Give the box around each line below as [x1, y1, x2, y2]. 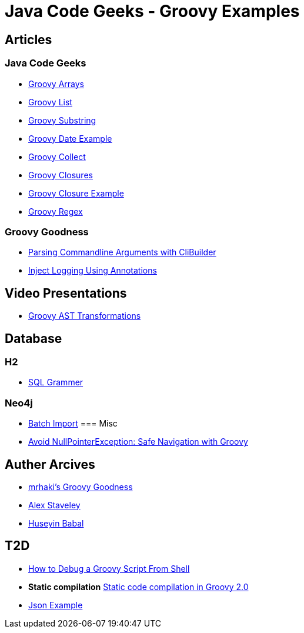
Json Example [28, 599, 83, 610]
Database [5, 331, 62, 346]
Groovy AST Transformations [28, 311, 141, 321]
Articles [5, 32, 52, 47]
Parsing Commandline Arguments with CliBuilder [28, 247, 216, 258]
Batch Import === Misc [28, 418, 118, 429]
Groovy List [28, 96, 72, 107]
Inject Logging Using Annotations [28, 265, 157, 276]
